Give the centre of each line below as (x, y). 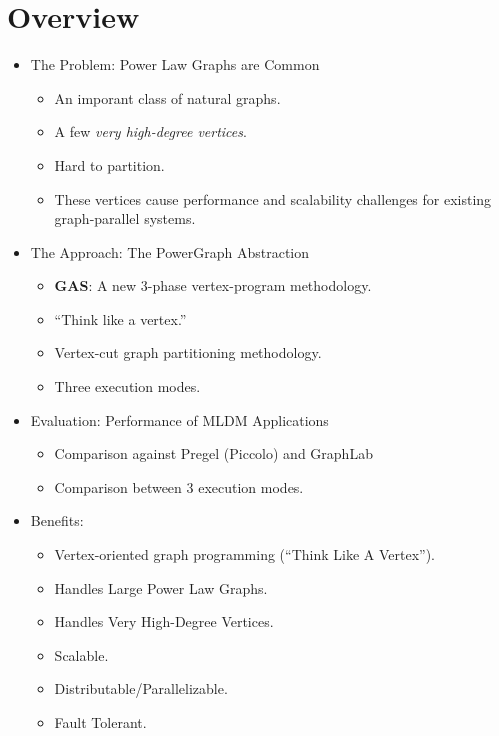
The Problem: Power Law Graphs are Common (175, 64)
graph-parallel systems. (125, 218)
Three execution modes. (127, 386)
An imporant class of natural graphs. (167, 97)
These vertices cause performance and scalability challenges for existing (273, 198)
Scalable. (81, 654)
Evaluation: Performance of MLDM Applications (179, 419)
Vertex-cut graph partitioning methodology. (188, 352)
